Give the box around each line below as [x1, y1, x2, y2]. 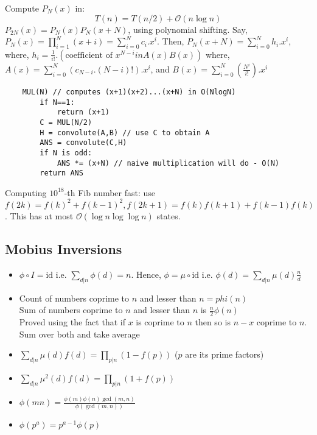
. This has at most [5, 209, 74, 222]
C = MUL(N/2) [40, 118, 92, 127]
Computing [5, 186, 47, 199]
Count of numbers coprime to [19, 291, 130, 304]
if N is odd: [40, 148, 92, 157]
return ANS [40, 169, 83, 178]
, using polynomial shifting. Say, [128, 23, 248, 35]
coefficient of [65, 51, 113, 60]
